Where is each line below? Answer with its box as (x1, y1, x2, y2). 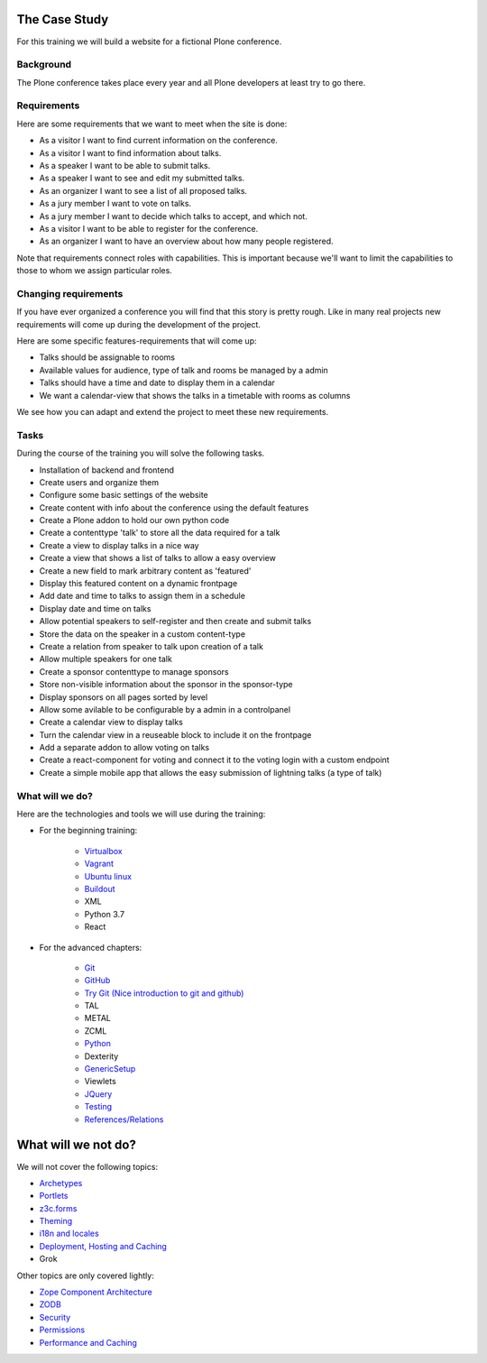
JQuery (84, 1088, 113, 1100)
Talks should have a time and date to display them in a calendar (39, 377, 275, 388)
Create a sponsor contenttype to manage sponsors (39, 666, 229, 677)
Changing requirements (16, 287, 124, 299)
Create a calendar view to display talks (39, 717, 184, 728)
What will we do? (16, 789, 94, 802)
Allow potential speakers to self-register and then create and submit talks (39, 616, 312, 627)
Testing (84, 1101, 113, 1112)
